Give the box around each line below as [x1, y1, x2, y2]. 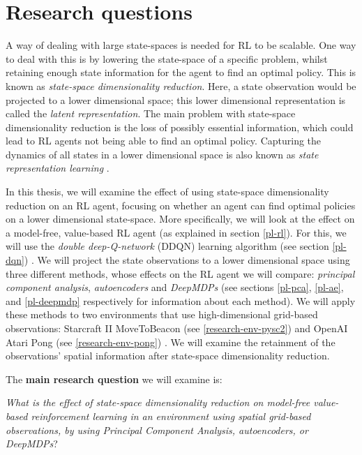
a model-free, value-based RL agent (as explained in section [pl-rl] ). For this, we [6, 225, 347, 239]
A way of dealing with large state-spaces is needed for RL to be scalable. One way [6, 38, 356, 52]
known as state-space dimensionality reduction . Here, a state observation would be [6, 78, 356, 93]
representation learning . [6, 161, 110, 175]
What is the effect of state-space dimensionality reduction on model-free [6, 395, 310, 410]
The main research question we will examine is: [6, 371, 223, 386]
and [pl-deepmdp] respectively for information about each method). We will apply [6, 293, 356, 308]
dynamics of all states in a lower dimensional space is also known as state [6, 147, 319, 161]
